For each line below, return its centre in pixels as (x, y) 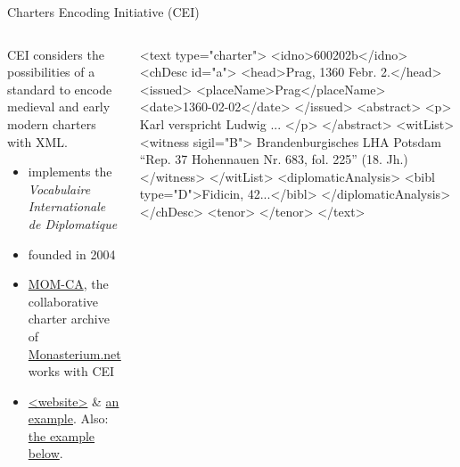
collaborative (63, 301)
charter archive (69, 319)
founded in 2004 (72, 254)
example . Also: (68, 418)
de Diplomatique (73, 223)
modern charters (52, 123)
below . (45, 453)
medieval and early (59, 107)
